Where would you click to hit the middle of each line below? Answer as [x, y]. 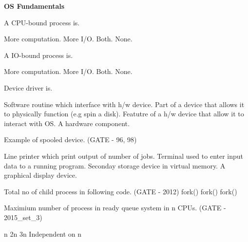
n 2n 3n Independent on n [43, 233]
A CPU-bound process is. [42, 22]
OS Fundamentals [34, 6]
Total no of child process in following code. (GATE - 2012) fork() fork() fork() [121, 191]
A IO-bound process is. [38, 55]
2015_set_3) [23, 217]
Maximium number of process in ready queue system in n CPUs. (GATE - [115, 208]
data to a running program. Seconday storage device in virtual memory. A [115, 165]
